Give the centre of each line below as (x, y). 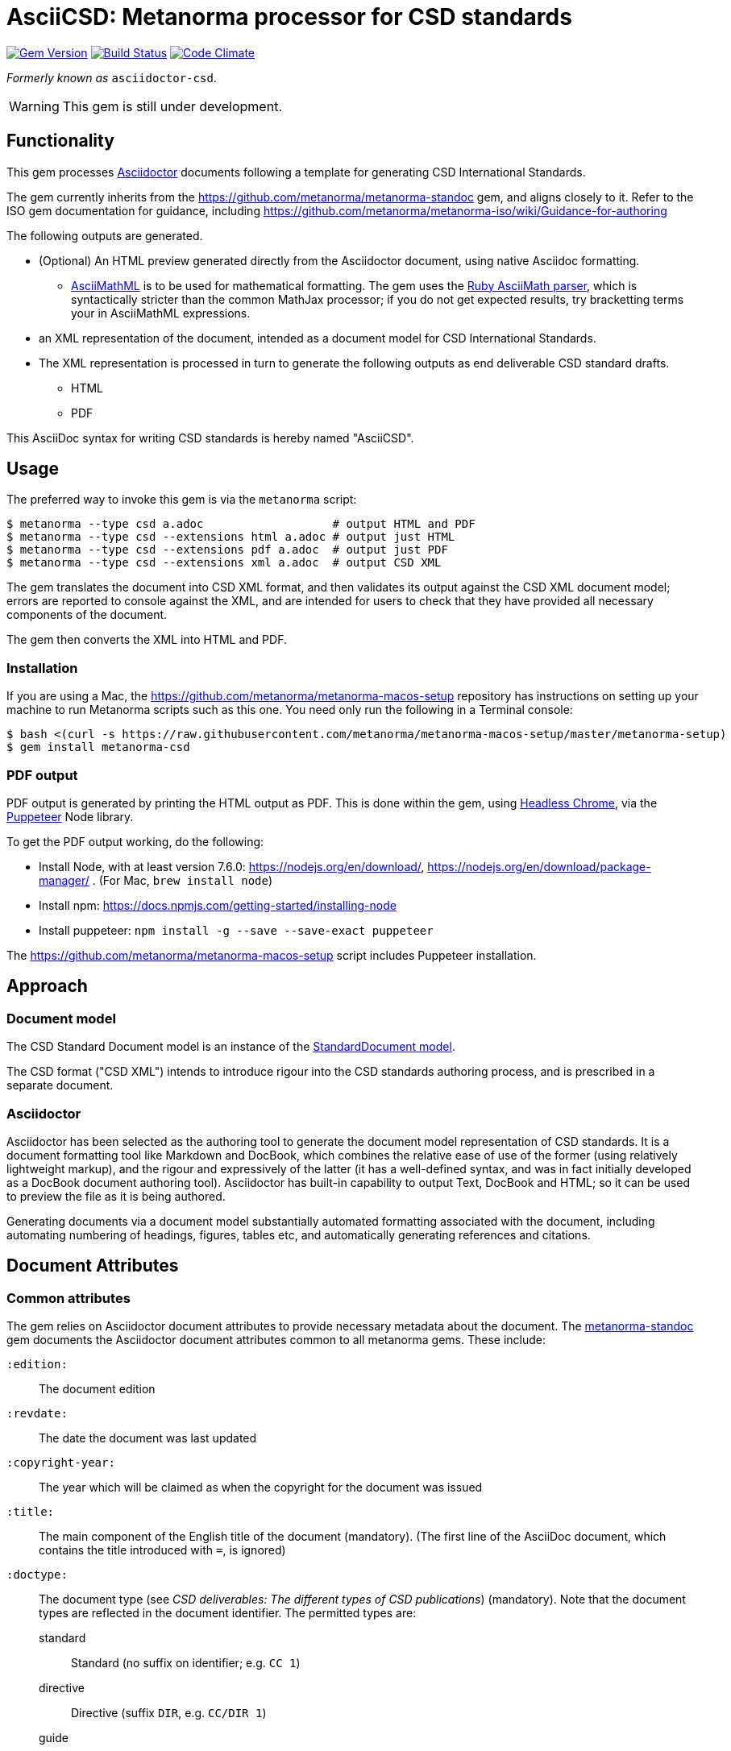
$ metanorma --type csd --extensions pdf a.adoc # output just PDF (227, 550)
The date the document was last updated (148, 1438)
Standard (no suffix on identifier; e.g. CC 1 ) (186, 1663)
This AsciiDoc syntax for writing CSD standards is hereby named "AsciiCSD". (210, 438)
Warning (34, 106)
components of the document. (87, 615)
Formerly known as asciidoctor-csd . (112, 77)
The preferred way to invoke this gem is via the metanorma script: (182, 500)
